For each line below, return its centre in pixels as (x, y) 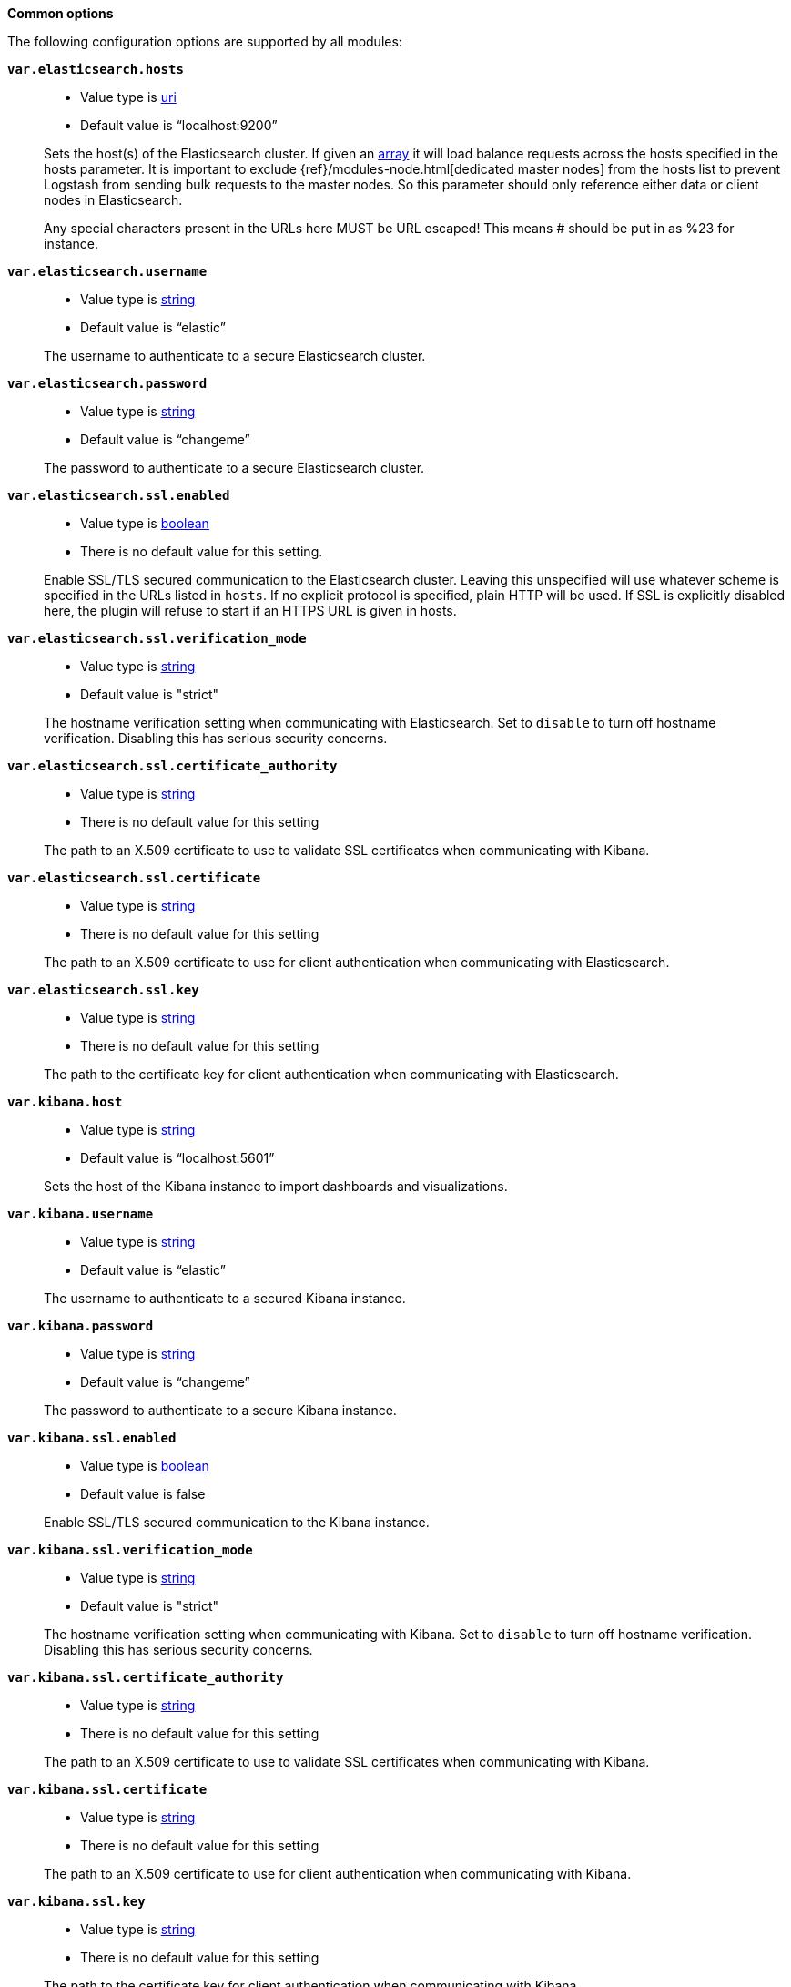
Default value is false (143, 1494)
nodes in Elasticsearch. (113, 200)
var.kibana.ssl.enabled (92, 1438)
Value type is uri (128, 97)
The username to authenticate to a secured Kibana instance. (225, 1298)
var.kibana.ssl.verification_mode (130, 1550)
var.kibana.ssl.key (76, 1901)
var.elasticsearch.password (107, 383)
